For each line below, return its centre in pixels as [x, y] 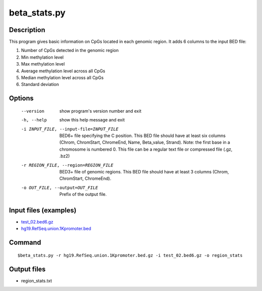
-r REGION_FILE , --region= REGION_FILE [67, 165]
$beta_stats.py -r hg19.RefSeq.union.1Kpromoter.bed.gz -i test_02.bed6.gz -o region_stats [130, 255]
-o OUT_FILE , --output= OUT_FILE [59, 188]
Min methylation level [42, 57]
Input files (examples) [43, 210]
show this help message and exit [92, 120]
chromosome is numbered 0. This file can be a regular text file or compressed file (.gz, [146, 149]
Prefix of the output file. [83, 194]
